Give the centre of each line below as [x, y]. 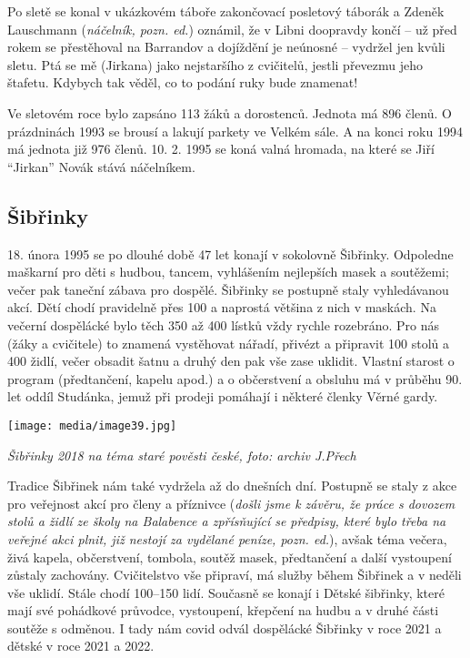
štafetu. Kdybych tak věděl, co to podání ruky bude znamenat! [183, 82]
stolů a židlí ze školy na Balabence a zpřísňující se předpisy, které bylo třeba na [227, 521]
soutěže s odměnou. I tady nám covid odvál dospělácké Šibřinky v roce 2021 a [225, 628]
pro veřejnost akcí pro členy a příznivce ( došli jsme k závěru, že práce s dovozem [231, 503]
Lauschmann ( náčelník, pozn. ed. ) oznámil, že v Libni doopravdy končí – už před [232, 29]
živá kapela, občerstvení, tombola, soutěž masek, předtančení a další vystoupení [230, 557]
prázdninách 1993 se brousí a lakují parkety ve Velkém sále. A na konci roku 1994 [235, 131]
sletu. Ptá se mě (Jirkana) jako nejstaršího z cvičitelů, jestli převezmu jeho [215, 64]
